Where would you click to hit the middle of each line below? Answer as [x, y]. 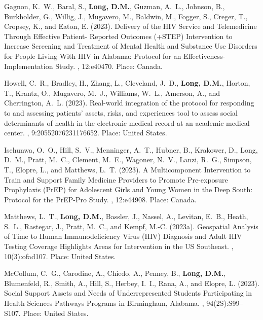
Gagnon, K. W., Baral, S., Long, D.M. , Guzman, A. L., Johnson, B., [115, 6]
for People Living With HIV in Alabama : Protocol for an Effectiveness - [115, 56]
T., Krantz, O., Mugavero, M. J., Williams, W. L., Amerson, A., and [112, 93]
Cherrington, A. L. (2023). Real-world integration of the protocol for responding [129, 103]
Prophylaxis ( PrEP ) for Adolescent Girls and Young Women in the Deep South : [128, 189]
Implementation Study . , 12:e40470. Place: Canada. [83, 66]
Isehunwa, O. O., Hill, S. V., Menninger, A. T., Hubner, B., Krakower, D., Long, [131, 149]
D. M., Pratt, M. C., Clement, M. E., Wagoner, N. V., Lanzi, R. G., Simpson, [128, 159]
